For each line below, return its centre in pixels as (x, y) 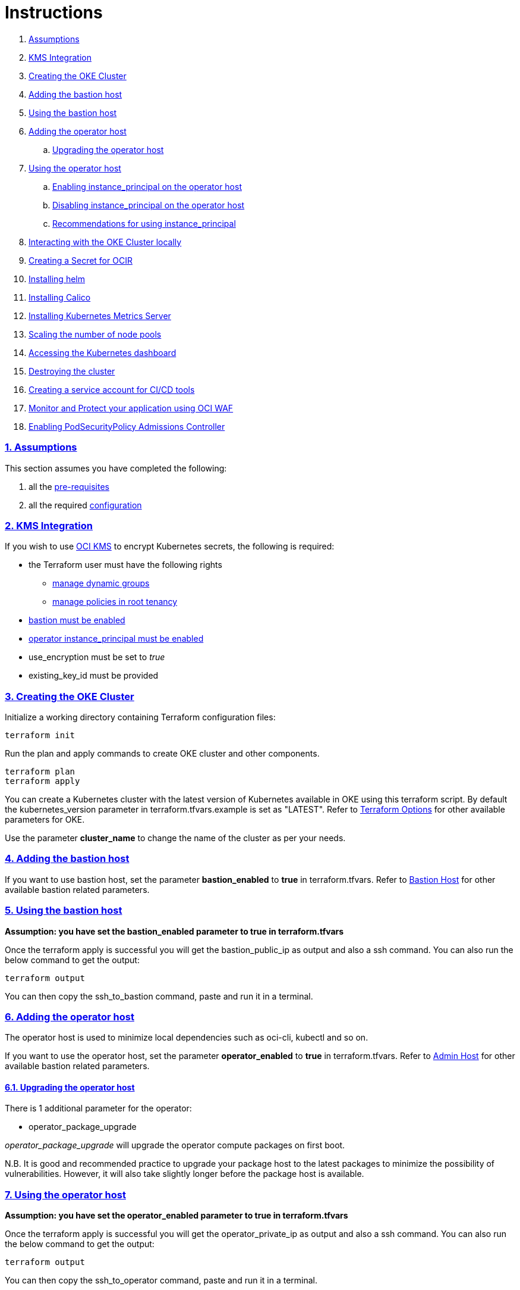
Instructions (54, 13)
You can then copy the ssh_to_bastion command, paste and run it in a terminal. (159, 996)
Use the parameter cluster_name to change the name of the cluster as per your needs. (175, 838)
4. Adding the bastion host (67, 859)
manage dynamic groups (101, 583)
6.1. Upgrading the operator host (70, 1087)
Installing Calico (60, 297)
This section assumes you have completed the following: (116, 468)
